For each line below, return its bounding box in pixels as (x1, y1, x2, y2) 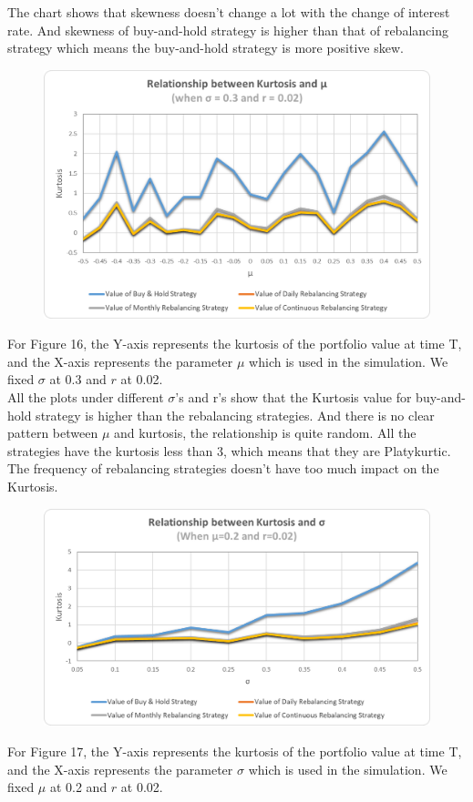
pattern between (7, 423, 98, 442)
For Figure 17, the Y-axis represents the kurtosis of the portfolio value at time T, (7, 742, 462, 761)
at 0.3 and (49, 370, 107, 389)
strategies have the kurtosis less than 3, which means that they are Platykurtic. (7, 441, 451, 460)
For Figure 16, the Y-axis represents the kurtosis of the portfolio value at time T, (7, 334, 462, 353)
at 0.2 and (49, 777, 108, 797)
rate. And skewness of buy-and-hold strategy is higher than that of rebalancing (7, 20, 448, 39)
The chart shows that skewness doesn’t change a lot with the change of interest (7, 3, 450, 21)
